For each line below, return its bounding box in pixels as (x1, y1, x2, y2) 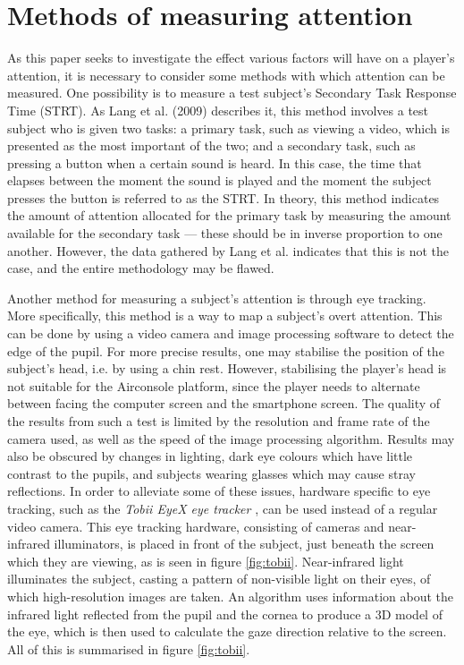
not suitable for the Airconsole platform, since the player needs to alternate (7, 376, 420, 395)
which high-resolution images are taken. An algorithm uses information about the (7, 586, 454, 605)
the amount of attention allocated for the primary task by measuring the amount (7, 206, 451, 225)
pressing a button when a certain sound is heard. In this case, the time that (7, 153, 422, 172)
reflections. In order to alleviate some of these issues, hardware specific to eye (7, 482, 431, 500)
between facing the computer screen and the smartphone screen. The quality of (7, 394, 441, 413)
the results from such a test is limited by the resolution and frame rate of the (7, 412, 430, 430)
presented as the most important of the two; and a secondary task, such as (7, 136, 416, 155)
